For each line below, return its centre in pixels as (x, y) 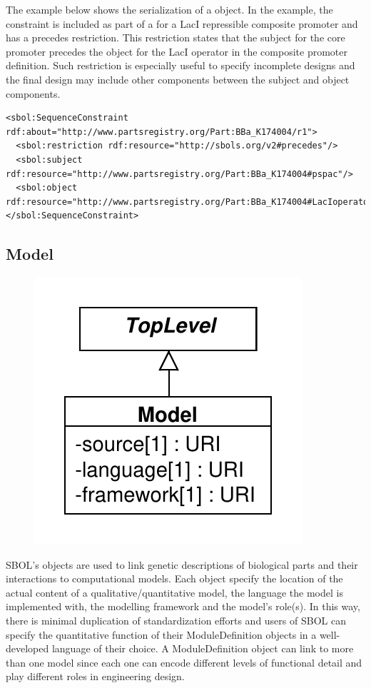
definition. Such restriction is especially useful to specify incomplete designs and (181, 65)
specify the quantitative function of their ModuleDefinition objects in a (161, 634)
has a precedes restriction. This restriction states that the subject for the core (176, 37)
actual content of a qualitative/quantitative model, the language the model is (174, 592)
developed (27, 648)
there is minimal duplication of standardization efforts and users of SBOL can (176, 621)
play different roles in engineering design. (95, 676)
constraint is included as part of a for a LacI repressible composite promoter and (182, 23)
